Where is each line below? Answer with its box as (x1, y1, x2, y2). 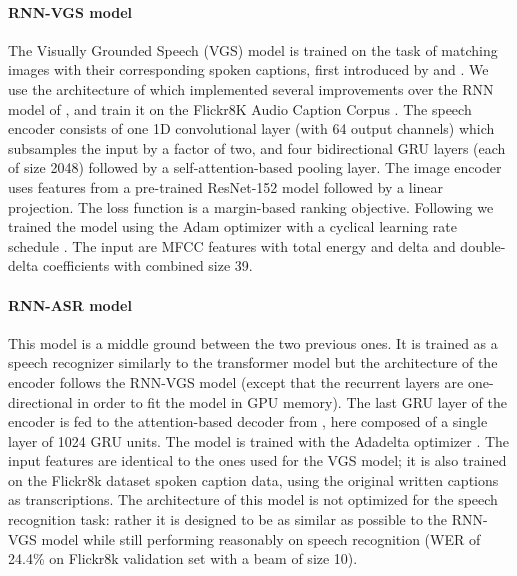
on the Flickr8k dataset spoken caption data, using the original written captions (8, 469, 499, 490)
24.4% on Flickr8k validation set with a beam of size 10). (8, 548, 358, 569)
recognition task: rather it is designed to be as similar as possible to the (8, 509, 448, 530)
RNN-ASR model (8, 294, 132, 315)
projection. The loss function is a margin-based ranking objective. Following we (8, 196, 494, 217)
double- (460, 235, 506, 256)
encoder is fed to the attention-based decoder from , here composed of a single (8, 411, 488, 432)
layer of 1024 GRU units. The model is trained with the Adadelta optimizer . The (8, 430, 510, 451)
